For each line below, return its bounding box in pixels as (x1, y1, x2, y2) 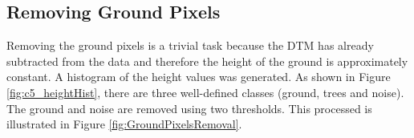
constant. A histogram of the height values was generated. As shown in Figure (6, 68, 391, 85)
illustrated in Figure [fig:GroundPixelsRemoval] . (6, 116, 242, 132)
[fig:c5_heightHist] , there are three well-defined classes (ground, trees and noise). (6, 83, 404, 100)
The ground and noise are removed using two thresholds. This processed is (6, 99, 372, 116)
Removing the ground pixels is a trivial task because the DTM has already (6, 37, 374, 54)
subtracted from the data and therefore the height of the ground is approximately (6, 52, 408, 69)
